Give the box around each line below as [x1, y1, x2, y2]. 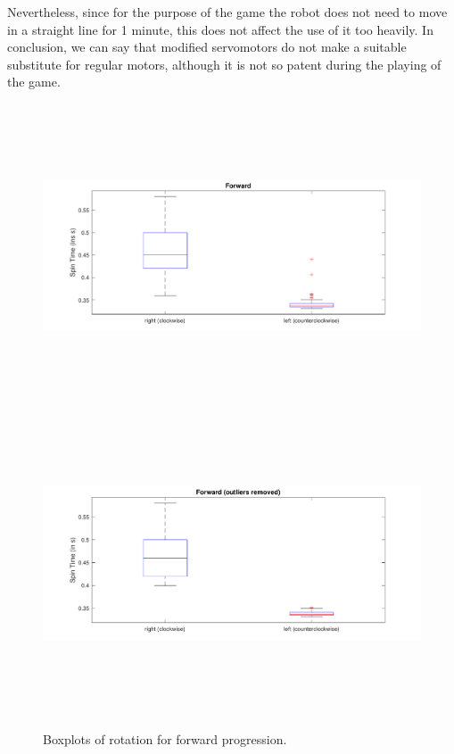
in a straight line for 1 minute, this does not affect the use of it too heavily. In [7, 20, 433, 38]
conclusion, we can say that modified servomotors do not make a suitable [7, 37, 407, 56]
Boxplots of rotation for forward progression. [43, 730, 287, 749]
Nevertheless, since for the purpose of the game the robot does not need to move [7, 3, 448, 21]
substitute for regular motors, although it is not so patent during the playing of [7, 54, 442, 73]
